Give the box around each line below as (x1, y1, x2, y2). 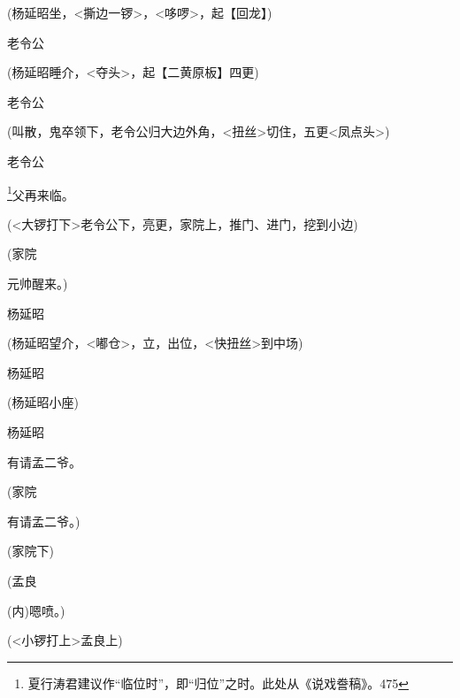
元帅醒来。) (7, 274, 68, 292)
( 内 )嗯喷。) (7, 601, 65, 619)
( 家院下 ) (7, 541, 54, 560)
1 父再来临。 (7, 182, 74, 203)
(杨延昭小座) (7, 393, 79, 411)
